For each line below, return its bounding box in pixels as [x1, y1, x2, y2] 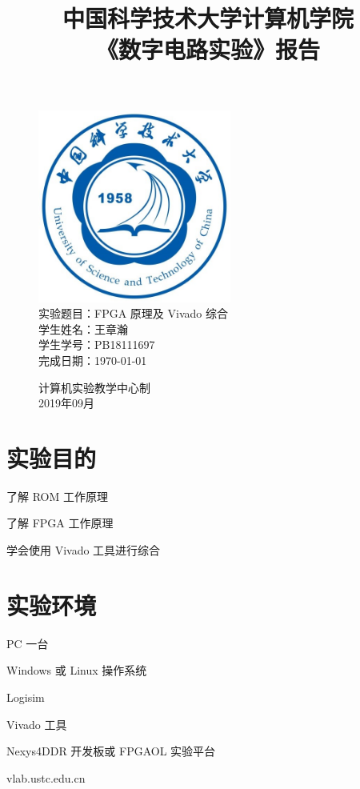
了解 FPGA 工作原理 [6, 515, 114, 531]
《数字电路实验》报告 [95, 33, 320, 66]
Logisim [6, 688, 45, 705]
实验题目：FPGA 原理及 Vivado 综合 [38, 305, 228, 322]
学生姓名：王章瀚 [38, 320, 128, 337]
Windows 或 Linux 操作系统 [6, 662, 147, 679]
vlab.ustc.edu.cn [6, 769, 86, 786]
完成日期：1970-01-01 [38, 351, 147, 368]
